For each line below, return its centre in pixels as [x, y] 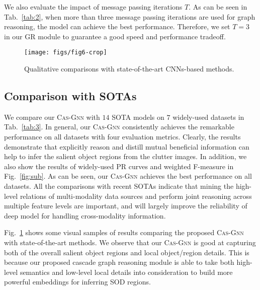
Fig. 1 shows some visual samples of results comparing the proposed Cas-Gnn [124, 232]
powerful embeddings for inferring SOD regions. [77, 282]
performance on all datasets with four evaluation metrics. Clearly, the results [122, 137]
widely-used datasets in [208, 117]
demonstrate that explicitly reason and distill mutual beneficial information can [127, 146]
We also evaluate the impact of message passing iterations [93, 7]
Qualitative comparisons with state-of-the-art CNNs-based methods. [129, 69]
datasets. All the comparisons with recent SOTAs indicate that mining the [119, 186]
